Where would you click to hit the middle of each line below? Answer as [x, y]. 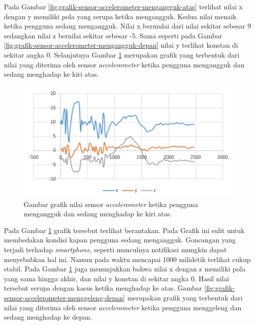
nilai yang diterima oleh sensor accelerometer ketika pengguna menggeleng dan [123, 307]
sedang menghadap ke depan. [48, 317]
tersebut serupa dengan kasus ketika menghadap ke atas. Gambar [103, 288]
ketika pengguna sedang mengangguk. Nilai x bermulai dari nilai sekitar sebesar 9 [127, 26]
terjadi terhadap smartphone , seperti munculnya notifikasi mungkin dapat [115, 250]
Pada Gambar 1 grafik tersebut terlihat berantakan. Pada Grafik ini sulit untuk [124, 230]
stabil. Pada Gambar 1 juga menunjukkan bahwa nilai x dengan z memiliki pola [125, 269]
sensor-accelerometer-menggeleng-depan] [65, 298]
